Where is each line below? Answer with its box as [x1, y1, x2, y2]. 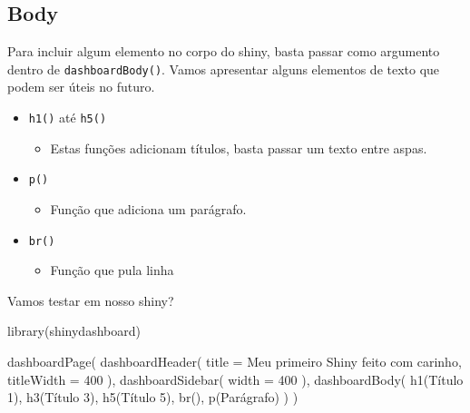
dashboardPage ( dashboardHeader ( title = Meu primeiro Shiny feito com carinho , [7, 351, 462, 370]
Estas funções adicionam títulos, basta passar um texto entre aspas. [50, 138, 427, 157]
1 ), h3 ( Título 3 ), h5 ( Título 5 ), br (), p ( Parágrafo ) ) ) [7, 388, 299, 407]
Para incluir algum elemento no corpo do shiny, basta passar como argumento [7, 42, 440, 61]
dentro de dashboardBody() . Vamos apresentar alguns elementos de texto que [7, 59, 440, 78]
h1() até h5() [28, 108, 107, 127]
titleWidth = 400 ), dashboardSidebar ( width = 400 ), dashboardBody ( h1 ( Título [7, 369, 464, 388]
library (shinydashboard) [7, 321, 141, 340]
